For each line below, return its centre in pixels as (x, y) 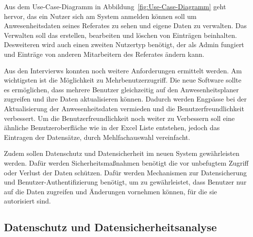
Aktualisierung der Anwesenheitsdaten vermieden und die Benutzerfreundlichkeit (124, 108)
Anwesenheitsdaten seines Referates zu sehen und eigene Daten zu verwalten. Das (126, 25)
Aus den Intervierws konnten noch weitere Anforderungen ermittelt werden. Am (123, 70)
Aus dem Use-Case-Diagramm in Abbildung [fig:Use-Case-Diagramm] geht (115, 6)
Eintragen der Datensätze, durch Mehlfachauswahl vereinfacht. (97, 137)
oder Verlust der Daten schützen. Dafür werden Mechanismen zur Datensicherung (126, 172)
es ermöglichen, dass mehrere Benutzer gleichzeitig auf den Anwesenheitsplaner (121, 89)
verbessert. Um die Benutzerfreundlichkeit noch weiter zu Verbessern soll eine (119, 118)
